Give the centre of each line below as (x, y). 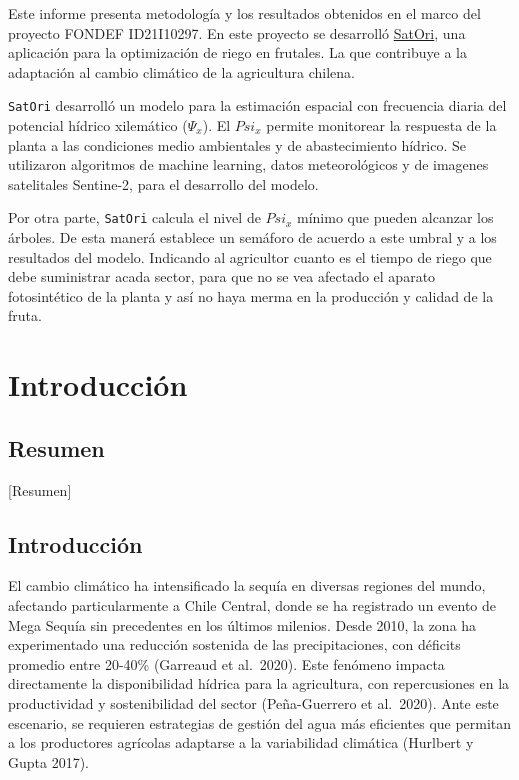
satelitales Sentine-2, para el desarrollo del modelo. (163, 183)
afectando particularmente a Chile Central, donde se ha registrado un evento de (252, 605)
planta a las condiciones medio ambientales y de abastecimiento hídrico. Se (237, 144)
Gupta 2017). (49, 761)
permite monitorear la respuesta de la (381, 125)
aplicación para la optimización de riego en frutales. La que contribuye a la (237, 52)
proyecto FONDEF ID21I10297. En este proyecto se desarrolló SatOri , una (237, 32)
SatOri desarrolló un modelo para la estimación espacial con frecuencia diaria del (257, 105)
